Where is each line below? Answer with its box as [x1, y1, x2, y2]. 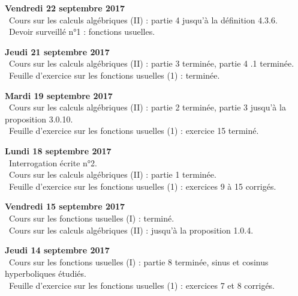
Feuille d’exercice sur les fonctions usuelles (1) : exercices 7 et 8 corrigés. [8, 279, 275, 291]
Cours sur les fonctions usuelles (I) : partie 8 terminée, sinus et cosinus [8, 255, 269, 268]
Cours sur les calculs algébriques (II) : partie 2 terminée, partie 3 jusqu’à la [8, 101, 286, 113]
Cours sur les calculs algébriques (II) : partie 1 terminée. [8, 168, 216, 181]
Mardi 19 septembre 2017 [5, 89, 113, 101]
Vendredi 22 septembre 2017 [5, 2, 125, 14]
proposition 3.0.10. [5, 112, 73, 125]
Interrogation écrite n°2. [8, 156, 97, 169]
